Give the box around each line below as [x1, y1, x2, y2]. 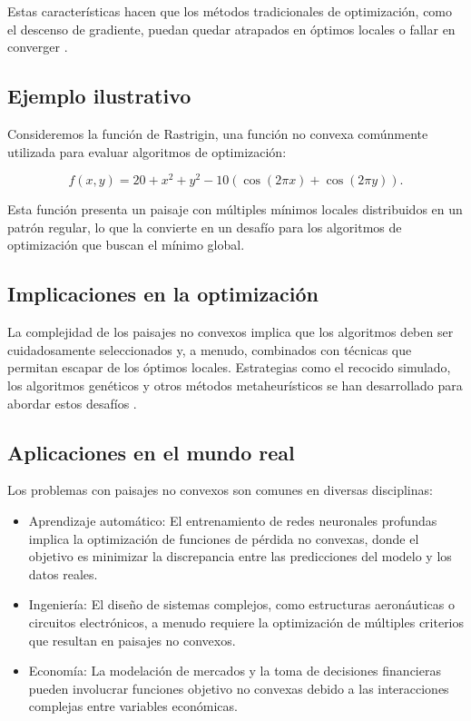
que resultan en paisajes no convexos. [28, 630, 236, 649]
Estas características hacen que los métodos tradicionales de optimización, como [7, 2, 453, 20]
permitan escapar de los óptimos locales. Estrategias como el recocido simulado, [7, 358, 451, 377]
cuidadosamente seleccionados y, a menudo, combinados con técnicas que [7, 340, 412, 359]
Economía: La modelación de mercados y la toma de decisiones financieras [28, 661, 441, 680]
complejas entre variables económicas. [28, 696, 238, 716]
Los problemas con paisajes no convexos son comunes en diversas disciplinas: [7, 480, 433, 499]
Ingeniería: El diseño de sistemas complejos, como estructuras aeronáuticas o [28, 595, 455, 614]
